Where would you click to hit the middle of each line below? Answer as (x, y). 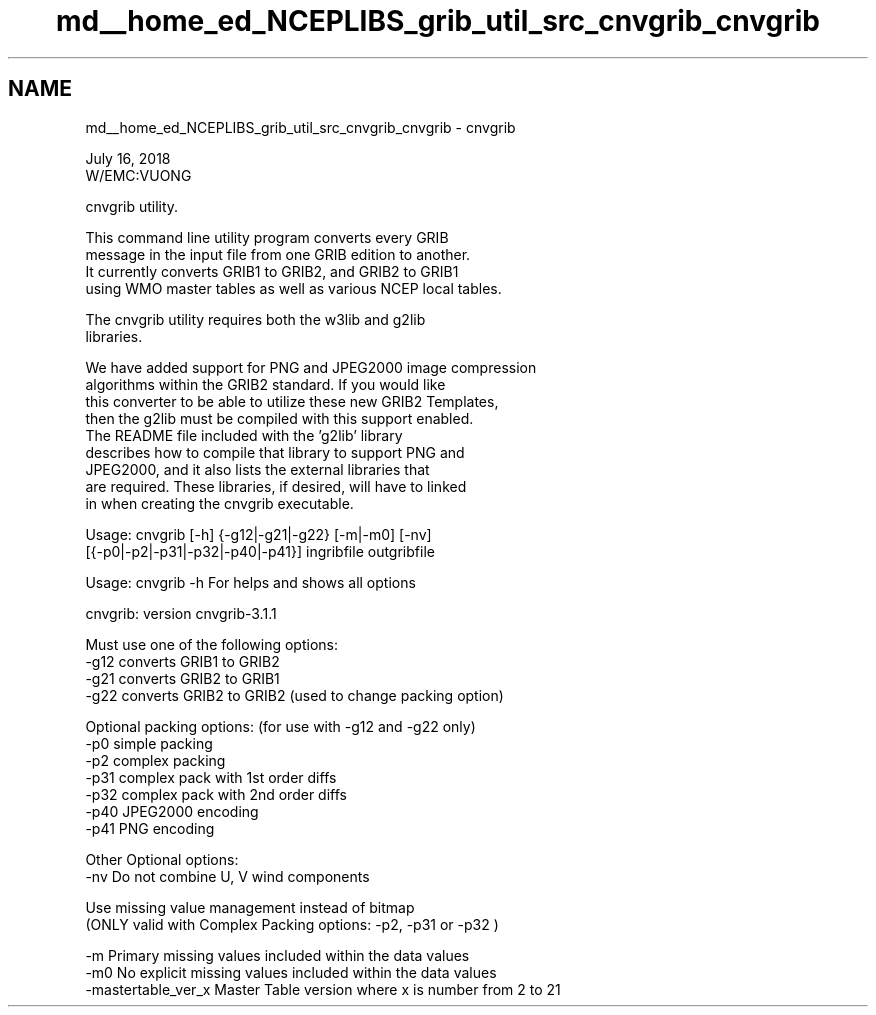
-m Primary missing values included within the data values (277, 955)
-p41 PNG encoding (150, 828)
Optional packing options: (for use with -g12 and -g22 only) (280, 726)
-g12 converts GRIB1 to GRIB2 (182, 661)
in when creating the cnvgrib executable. (219, 503)
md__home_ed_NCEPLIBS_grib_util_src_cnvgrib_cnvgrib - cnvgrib (300, 127)
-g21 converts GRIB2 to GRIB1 (182, 678)
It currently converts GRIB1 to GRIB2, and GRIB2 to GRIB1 (272, 271)
